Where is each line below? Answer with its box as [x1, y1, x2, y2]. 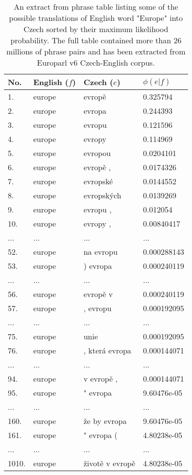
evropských [83, 190, 122, 201]
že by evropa [83, 415, 127, 426]
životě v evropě [83, 457, 136, 469]
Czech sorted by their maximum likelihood [23, 23, 169, 35]
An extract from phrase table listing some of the [14, 1, 178, 12]
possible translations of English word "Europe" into [9, 12, 183, 23]
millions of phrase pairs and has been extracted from [6, 46, 186, 57]
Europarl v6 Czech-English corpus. [37, 57, 155, 68]
